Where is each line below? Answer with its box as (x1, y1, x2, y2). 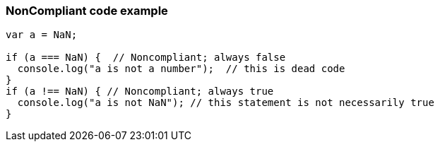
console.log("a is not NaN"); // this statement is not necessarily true (17, 97, 434, 109)
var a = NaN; (6, 29, 78, 41)
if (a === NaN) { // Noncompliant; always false (6, 52, 286, 64)
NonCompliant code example (6, 4, 168, 18)
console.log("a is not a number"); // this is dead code (17, 63, 345, 75)
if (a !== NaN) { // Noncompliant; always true (6, 86, 274, 98)
